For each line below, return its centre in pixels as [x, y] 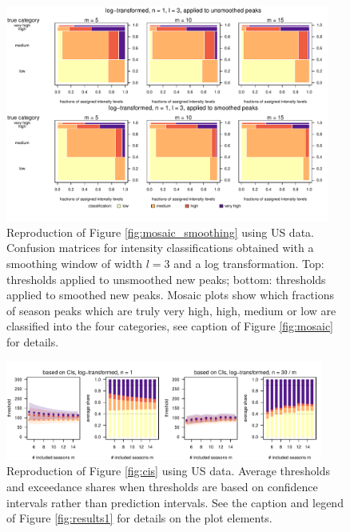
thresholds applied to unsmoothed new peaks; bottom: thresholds [166, 279]
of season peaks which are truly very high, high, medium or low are [171, 310]
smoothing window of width [75, 264]
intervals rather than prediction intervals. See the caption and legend [175, 502]
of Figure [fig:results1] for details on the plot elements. [139, 518]
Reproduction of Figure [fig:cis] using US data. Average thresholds [168, 471]
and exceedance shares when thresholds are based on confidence [162, 487]
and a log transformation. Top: [249, 264]
